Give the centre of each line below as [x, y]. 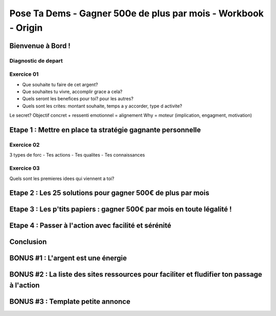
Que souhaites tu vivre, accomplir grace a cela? [72, 92]
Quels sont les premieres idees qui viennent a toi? [62, 178]
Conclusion [28, 242]
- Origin [26, 28]
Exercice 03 [25, 168]
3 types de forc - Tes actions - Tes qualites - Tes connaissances [77, 155]
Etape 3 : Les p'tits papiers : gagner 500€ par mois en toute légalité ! [121, 209]
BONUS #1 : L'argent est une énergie [68, 258]
